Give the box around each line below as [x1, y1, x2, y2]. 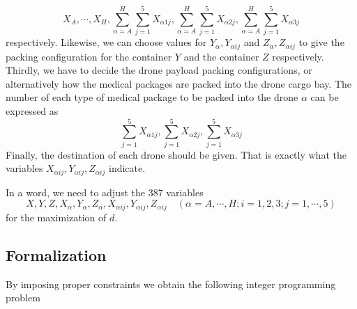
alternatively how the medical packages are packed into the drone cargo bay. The [6, 76, 352, 90]
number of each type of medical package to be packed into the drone [6, 90, 298, 104]
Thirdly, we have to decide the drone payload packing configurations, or [6, 63, 312, 77]
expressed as [6, 103, 59, 118]
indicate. [108, 161, 146, 175]
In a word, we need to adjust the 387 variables [6, 184, 204, 199]
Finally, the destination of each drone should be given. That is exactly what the [6, 147, 347, 161]
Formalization [6, 244, 107, 265]
